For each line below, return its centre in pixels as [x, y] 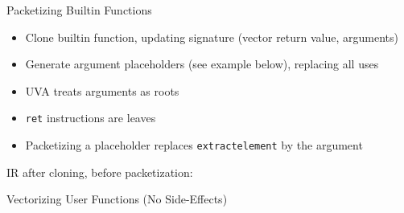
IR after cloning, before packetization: [100, 172]
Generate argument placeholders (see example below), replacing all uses [202, 64]
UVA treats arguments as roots [102, 90]
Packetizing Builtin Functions [79, 10]
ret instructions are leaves [91, 118]
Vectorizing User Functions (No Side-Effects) [117, 199]
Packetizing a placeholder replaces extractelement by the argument [194, 145]
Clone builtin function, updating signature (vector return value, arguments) [212, 37]
